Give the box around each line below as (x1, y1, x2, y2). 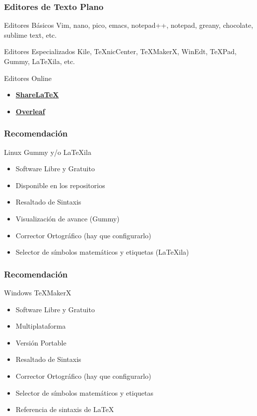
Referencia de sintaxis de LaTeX (15, 404, 114, 415)
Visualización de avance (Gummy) (15, 213, 120, 223)
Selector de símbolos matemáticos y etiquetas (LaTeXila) (15, 247, 189, 257)
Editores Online (4, 72, 52, 83)
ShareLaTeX (15, 89, 59, 100)
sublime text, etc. (4, 29, 57, 40)
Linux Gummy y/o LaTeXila (4, 146, 91, 157)
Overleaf (15, 106, 45, 116)
